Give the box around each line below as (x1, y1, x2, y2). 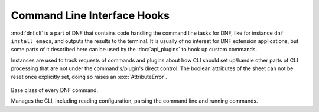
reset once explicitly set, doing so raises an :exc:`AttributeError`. (11, 73, 168, 80)
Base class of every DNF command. (11, 86, 99, 94)
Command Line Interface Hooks (11, 9, 170, 22)
